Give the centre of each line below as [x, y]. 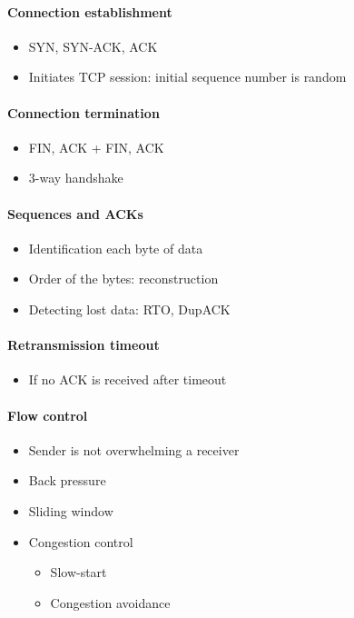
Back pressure [67, 480]
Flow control [48, 415]
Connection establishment [90, 11]
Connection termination [84, 112]
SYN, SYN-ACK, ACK [93, 46]
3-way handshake [76, 178]
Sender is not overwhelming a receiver [134, 449]
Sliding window [71, 510]
